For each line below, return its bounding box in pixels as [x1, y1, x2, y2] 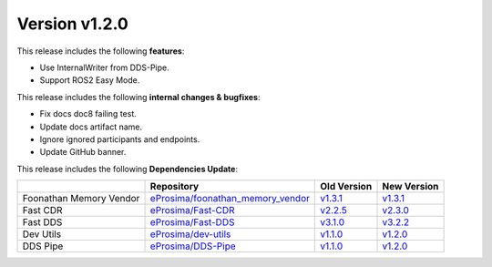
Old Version [320, 180, 373, 193]
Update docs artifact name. [39, 121, 143, 132]
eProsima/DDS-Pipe [149, 240, 236, 252]
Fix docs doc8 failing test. [39, 108, 137, 119]
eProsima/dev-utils [149, 228, 231, 241]
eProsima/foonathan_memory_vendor [149, 192, 310, 205]
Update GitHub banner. [39, 147, 127, 158]
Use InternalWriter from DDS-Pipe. [39, 62, 170, 73]
